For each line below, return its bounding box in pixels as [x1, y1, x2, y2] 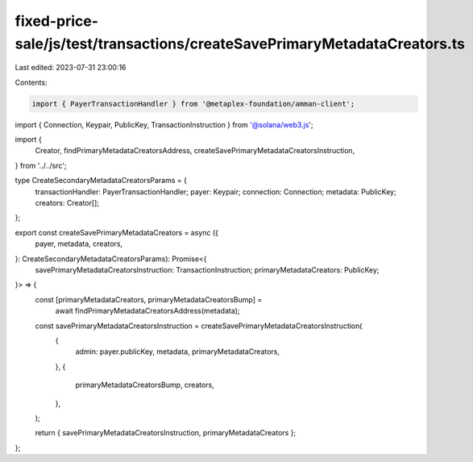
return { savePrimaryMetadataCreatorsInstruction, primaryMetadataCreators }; [35, 428, 297, 438]
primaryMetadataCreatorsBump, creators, [75, 380, 215, 390]
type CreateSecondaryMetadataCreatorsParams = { [15, 176, 187, 185]
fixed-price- [15, 12, 99, 30]
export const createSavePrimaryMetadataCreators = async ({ [15, 227, 219, 237]
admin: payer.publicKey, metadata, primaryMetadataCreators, [75, 347, 280, 356]
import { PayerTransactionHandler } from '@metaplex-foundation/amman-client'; [31, 99, 355, 108]
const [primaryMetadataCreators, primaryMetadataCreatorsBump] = [35, 294, 263, 304]
